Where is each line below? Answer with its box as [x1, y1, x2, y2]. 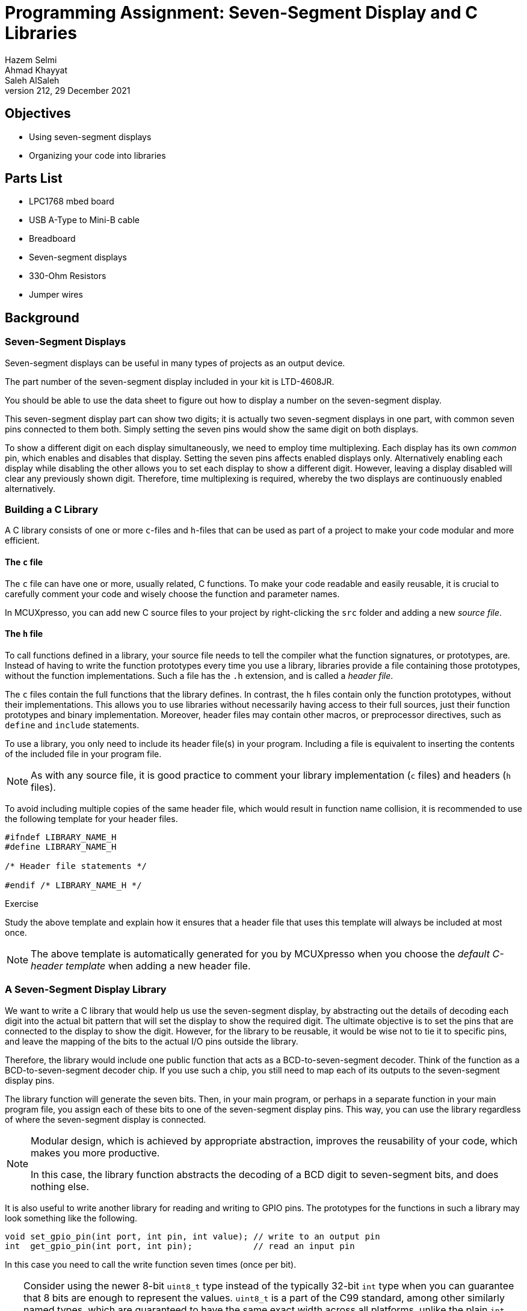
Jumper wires [29, 289, 83, 300]
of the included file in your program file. [5, 748, 162, 759]
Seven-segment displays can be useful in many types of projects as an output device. [5, 357, 345, 368]
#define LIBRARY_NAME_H [5, 841, 117, 852]
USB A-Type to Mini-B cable [29, 215, 140, 226]
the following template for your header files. [5, 813, 178, 824]
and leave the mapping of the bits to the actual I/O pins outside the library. [5, 1036, 298, 1046]
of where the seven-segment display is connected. [5, 1114, 206, 1125]
